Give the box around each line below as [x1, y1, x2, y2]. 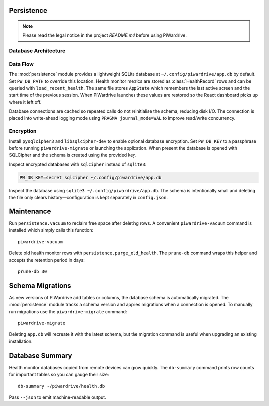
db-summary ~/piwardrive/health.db [18, 383, 105, 389]
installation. [9, 338, 33, 344]
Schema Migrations [9, 281, 72, 290]
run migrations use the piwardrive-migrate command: [9, 308, 127, 314]
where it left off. [9, 99, 42, 105]
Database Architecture [9, 47, 66, 54]
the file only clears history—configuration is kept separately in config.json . [9, 195, 168, 201]
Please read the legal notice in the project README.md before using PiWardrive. [22, 32, 187, 38]
